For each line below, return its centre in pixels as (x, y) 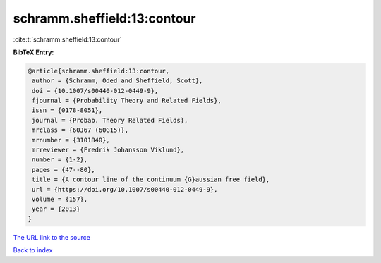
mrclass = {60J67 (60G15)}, (80, 130)
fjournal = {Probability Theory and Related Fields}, (127, 101)
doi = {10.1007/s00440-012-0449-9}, (95, 91)
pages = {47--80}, (64, 170)
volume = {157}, (60, 199)
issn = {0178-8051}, (67, 110)
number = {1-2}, (60, 160)
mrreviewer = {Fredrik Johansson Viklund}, (108, 150)
